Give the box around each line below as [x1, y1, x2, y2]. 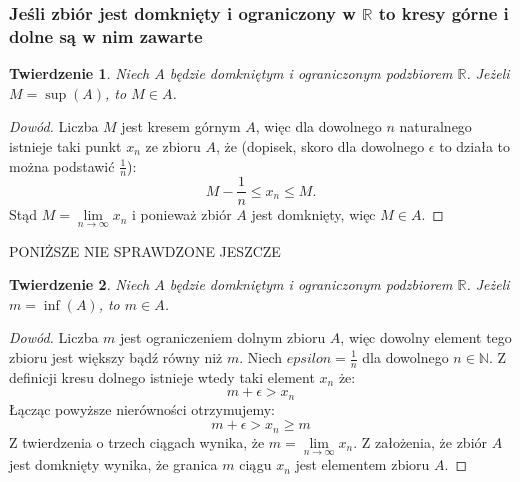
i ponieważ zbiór [132, 204, 232, 225]
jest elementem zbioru [295, 454, 430, 475]
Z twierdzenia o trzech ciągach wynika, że [9, 431, 265, 452]
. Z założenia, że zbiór [353, 431, 488, 452]
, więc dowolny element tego [340, 327, 512, 348]
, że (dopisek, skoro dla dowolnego [215, 135, 425, 156]
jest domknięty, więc [251, 204, 376, 225]
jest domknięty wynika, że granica [9, 454, 218, 475]
